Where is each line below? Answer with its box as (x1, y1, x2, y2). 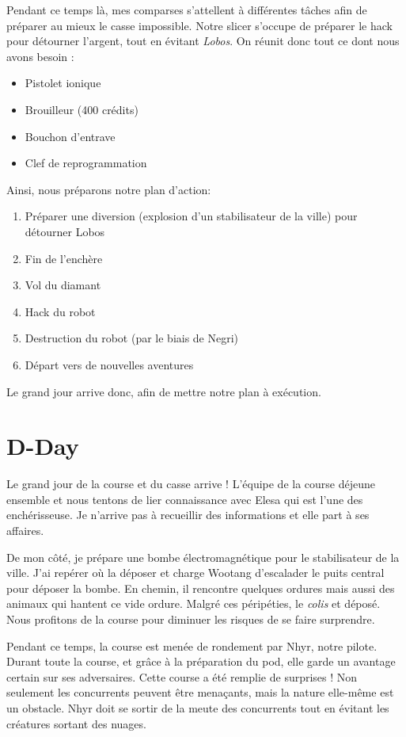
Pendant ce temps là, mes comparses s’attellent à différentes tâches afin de (6, 2, 367, 17)
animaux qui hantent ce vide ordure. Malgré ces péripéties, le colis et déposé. (6, 595, 381, 612)
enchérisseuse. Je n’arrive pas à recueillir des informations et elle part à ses (6, 506, 370, 523)
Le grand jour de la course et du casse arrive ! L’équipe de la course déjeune (6, 475, 376, 492)
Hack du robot (25, 303, 96, 319)
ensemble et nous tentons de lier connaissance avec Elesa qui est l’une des (6, 491, 363, 507)
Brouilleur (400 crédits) (25, 101, 138, 117)
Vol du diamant (25, 277, 101, 293)
